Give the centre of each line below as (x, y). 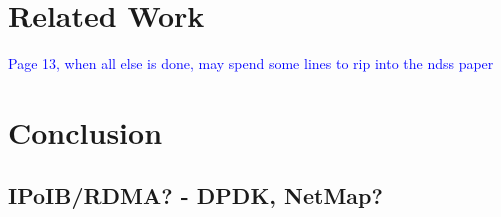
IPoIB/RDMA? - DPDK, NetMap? (195, 195)
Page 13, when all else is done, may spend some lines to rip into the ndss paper (251, 63)
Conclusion (85, 131)
